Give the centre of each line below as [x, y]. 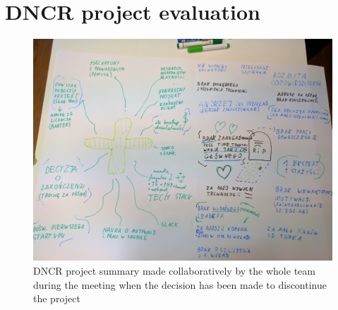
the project [57, 298]
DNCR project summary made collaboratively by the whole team [174, 270]
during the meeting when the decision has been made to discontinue [180, 284]
